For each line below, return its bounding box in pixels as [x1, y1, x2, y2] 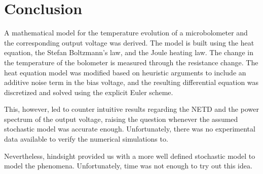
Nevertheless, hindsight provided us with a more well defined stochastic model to [4, 150, 255, 161]
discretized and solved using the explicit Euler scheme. [4, 86, 173, 97]
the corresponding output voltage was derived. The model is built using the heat [4, 37, 254, 48]
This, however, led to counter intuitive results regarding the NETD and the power [4, 104, 259, 114]
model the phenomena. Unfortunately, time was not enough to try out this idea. [4, 160, 252, 171]
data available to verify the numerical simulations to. [4, 134, 168, 144]
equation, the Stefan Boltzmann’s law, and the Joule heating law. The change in [4, 47, 254, 58]
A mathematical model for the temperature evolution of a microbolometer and [4, 27, 248, 38]
